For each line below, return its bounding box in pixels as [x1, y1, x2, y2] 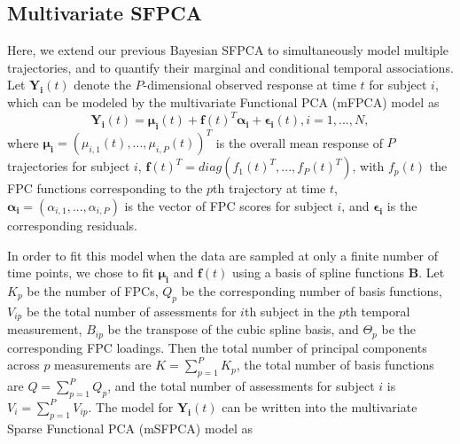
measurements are [54, 355, 152, 374]
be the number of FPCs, [27, 281, 159, 300]
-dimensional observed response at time [143, 75, 356, 94]
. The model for [88, 397, 174, 416]
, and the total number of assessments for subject [107, 377, 375, 395]
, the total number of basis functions [236, 355, 434, 374]
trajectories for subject [7, 157, 130, 175]
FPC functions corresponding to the [7, 179, 203, 198]
